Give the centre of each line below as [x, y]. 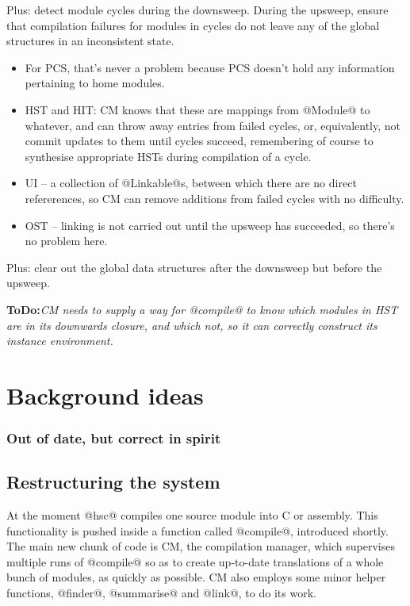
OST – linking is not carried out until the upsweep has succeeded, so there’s [210, 225]
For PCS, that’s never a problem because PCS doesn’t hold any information [210, 67]
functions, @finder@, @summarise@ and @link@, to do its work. [161, 593]
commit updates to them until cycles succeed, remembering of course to [199, 141]
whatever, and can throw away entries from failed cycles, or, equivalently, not [213, 125]
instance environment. [60, 341]
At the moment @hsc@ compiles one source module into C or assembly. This [192, 515]
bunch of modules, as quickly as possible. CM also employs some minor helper [196, 577]
